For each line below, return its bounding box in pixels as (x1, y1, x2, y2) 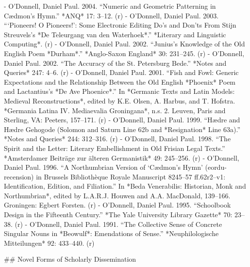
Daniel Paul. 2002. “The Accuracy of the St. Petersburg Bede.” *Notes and (4, 58, 227, 68)
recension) (4, 171, 34, 181)
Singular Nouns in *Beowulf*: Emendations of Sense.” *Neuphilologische (4, 228, 219, 238)
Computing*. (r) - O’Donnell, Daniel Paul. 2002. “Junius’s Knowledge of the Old (4, 39, 245, 49)
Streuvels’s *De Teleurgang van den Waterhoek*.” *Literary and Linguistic (4, 29, 226, 39)
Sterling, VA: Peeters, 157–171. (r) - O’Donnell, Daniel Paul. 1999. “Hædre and (4, 115, 240, 125)
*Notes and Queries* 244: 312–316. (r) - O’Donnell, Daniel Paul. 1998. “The (4, 133, 231, 144)
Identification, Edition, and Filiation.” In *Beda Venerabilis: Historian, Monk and (4, 181, 246, 191)
